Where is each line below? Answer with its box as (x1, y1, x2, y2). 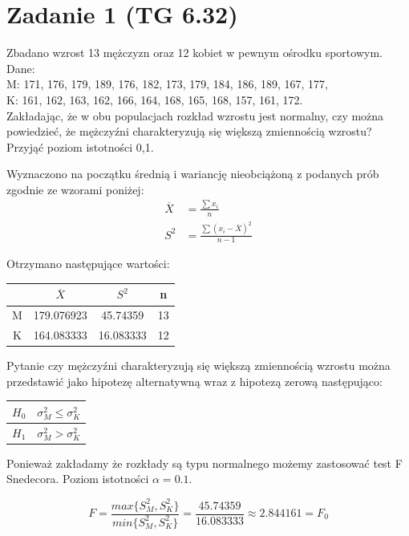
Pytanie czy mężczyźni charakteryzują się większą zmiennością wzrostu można (6, 357, 391, 374)
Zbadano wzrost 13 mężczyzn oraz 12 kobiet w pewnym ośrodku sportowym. (6, 44, 383, 61)
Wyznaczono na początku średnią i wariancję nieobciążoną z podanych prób (6, 165, 379, 182)
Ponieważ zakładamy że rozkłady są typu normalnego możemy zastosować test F (6, 454, 403, 471)
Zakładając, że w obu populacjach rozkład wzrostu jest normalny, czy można (6, 107, 384, 124)
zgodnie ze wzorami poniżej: (6, 181, 144, 197)
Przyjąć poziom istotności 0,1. (6, 138, 154, 155)
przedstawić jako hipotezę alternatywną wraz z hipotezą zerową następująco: (6, 372, 383, 389)
